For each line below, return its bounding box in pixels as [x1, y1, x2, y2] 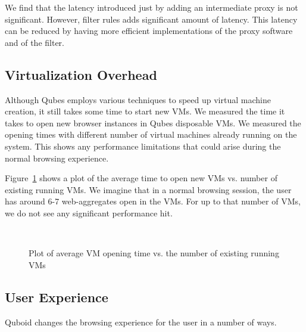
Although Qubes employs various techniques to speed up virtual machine [5, 93, 271, 106]
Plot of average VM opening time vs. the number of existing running [29, 247, 279, 259]
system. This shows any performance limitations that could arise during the [5, 139, 281, 152]
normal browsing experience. [5, 151, 109, 164]
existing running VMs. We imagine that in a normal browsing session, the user [5, 183, 292, 196]
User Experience [5, 287, 108, 306]
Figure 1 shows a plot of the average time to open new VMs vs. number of [5, 172, 277, 184]
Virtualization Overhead [5, 65, 157, 83]
